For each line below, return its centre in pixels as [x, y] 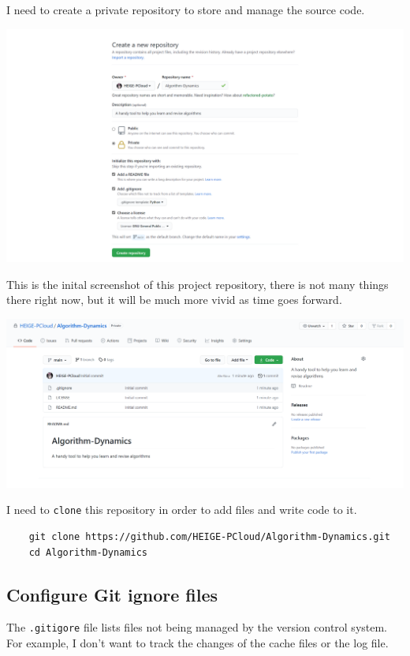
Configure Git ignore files [112, 594]
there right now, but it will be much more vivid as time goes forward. [174, 300]
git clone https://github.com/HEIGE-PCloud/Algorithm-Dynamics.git [209, 537]
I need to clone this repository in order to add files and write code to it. [182, 510]
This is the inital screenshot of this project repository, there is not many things [198, 284]
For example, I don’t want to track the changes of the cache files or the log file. [198, 643]
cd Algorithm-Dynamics [88, 552]
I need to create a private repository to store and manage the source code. [186, 9]
